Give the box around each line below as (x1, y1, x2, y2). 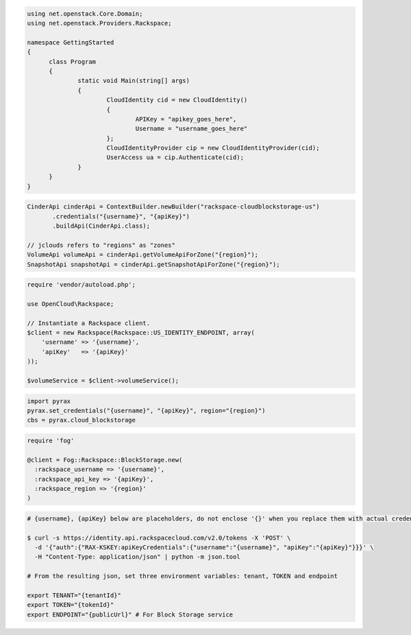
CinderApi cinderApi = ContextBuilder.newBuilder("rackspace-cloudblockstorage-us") (27, 203, 320, 211)
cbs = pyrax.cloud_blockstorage (27, 416, 136, 424)
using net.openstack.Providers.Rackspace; (27, 19, 172, 27)
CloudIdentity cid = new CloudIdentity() (106, 96, 248, 104)
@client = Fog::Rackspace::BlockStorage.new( (27, 456, 183, 464)
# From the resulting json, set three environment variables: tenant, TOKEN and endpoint (27, 573, 338, 580)
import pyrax (27, 397, 71, 405)
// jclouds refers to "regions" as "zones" (27, 241, 176, 249)
